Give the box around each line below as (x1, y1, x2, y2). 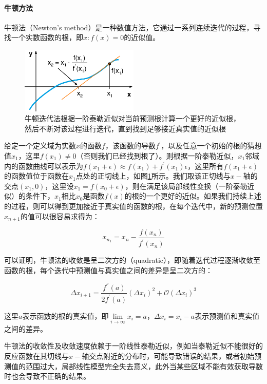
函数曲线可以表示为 (18, 160, 83, 171)
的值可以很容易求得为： (20, 210, 100, 221)
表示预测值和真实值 (195, 310, 260, 321)
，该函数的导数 (105, 140, 156, 151)
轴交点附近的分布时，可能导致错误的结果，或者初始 (82, 350, 255, 361)
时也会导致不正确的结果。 (4, 371, 90, 381)
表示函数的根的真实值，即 (22, 310, 109, 321)
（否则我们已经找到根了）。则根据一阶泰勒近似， (76, 150, 238, 161)
